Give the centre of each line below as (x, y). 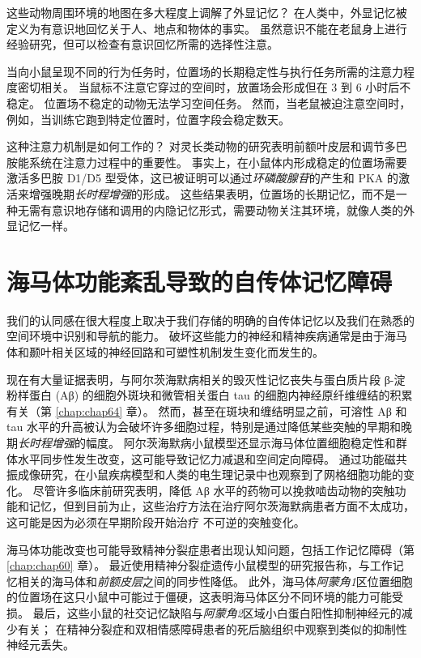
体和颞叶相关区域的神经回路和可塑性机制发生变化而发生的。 (165, 352)
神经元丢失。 (40, 645)
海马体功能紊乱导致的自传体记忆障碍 (200, 281)
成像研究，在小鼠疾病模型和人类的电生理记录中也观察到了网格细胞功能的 (210, 474)
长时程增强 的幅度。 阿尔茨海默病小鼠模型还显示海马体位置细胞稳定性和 (207, 442)
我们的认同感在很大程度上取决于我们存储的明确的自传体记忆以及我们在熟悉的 (210, 320)
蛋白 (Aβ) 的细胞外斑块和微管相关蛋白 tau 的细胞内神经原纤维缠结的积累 (221, 395)
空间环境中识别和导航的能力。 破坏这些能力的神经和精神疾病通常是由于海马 (207, 336)
